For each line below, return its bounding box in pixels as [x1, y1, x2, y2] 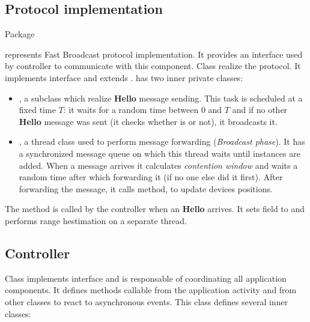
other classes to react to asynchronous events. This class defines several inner [5, 295, 288, 308]
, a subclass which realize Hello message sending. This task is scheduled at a [19, 91, 303, 104]
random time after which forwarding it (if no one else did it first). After [19, 171, 283, 183]
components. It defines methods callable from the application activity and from [5, 284, 297, 296]
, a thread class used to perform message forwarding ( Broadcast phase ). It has [19, 135, 305, 148]
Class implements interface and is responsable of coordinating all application [5, 272, 287, 284]
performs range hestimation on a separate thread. [5, 214, 187, 226]
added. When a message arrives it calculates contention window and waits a [19, 159, 298, 171]
